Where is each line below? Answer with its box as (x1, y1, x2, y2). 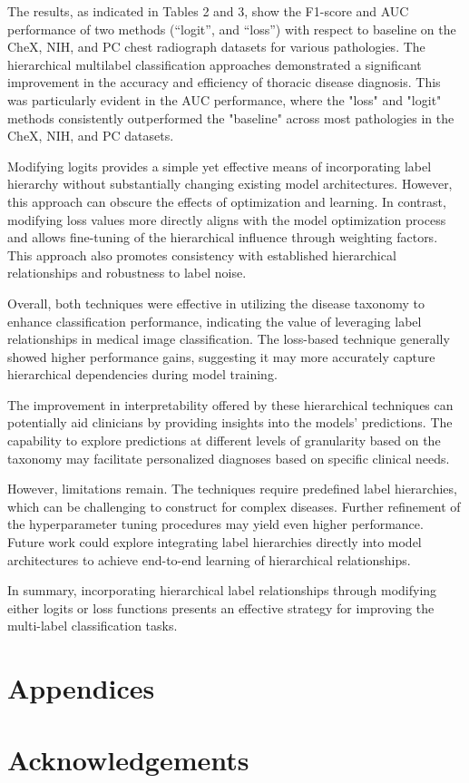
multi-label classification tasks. (7, 616, 178, 635)
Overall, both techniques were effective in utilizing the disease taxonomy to (7, 293, 425, 312)
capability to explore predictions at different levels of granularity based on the (7, 431, 441, 450)
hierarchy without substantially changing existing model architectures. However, (7, 174, 453, 193)
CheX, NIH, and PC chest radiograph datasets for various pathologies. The (7, 37, 425, 56)
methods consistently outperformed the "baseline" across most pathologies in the (7, 108, 454, 127)
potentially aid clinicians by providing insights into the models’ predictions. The (7, 413, 453, 432)
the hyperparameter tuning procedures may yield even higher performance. (7, 514, 424, 533)
